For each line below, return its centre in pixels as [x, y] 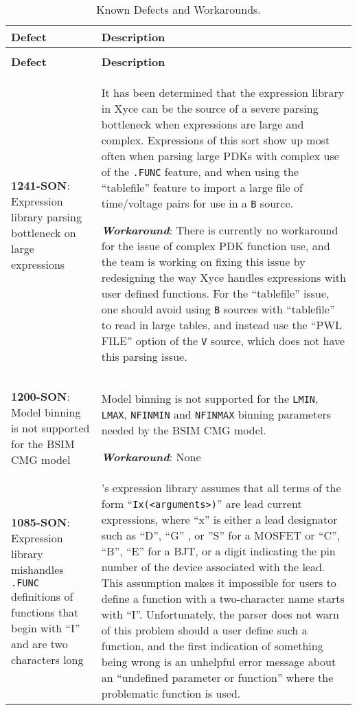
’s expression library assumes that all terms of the [221, 488]
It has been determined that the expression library [223, 92]
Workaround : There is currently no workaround [220, 230]
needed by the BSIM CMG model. [184, 430]
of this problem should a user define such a [204, 630]
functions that [45, 612]
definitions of [42, 596]
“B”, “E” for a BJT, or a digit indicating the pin [218, 551]
